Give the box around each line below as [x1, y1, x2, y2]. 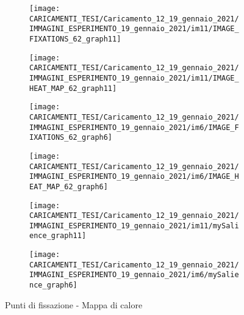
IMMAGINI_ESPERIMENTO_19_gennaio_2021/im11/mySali [29, 221, 239, 230]
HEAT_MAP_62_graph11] [29, 84, 117, 93]
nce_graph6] [29, 281, 77, 290]
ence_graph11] [29, 231, 87, 241]
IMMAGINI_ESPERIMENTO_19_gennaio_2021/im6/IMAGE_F [29, 123, 239, 132]
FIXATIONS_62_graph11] [29, 34, 121, 43]
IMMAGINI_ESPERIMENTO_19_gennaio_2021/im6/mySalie [29, 270, 239, 280]
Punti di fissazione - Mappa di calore [5, 298, 143, 311]
